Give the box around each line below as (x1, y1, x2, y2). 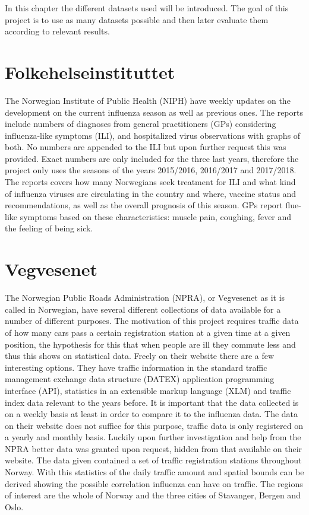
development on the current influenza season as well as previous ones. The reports (5, 106, 303, 118)
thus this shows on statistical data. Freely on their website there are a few (5, 349, 275, 362)
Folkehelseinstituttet (5, 59, 175, 84)
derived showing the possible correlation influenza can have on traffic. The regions (5, 477, 303, 489)
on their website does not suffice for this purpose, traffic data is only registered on (5, 419, 304, 431)
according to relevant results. (5, 25, 110, 37)
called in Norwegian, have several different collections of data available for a (5, 303, 281, 315)
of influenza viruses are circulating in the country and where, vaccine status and (5, 187, 297, 199)
